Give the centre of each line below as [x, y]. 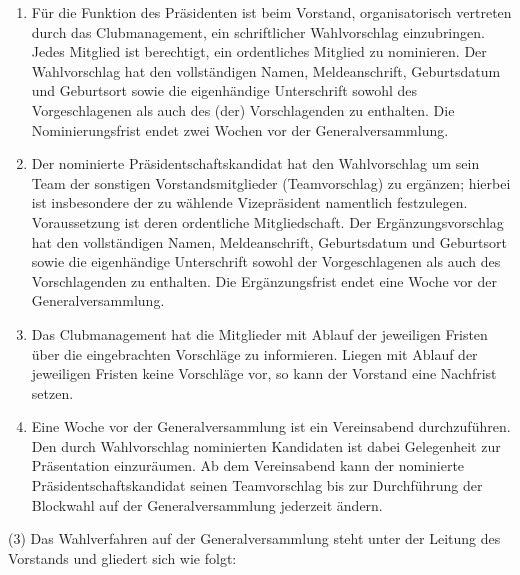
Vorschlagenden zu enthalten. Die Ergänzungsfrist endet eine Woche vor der [264, 280]
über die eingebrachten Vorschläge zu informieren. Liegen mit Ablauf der [254, 353]
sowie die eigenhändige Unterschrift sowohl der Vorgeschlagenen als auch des [266, 261]
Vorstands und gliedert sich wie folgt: [122, 557]
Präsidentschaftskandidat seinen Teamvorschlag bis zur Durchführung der [257, 485]
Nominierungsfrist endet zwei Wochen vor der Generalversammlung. [240, 129]
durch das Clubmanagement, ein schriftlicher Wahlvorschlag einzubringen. [258, 31]
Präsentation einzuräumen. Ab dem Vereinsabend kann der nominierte [248, 465]
